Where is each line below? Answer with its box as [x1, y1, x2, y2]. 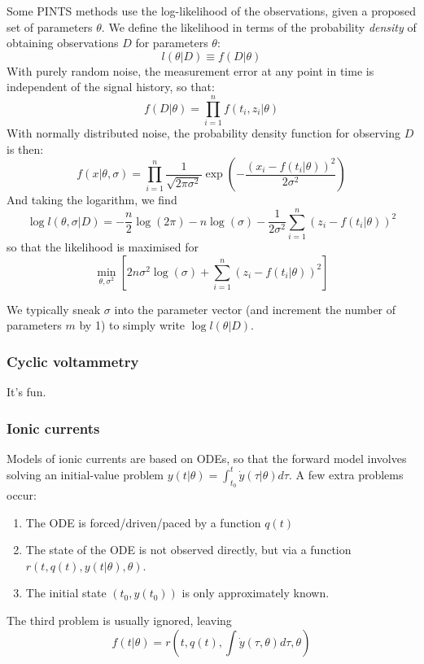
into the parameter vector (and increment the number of [114, 300, 396, 317]
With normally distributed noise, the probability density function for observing [7, 124, 400, 142]
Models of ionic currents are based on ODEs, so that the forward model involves [7, 449, 407, 466]
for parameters [135, 34, 208, 51]
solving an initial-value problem [7, 465, 164, 483]
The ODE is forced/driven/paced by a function [25, 513, 261, 531]
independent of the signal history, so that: [7, 78, 215, 95]
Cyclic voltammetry [7, 351, 139, 371]
